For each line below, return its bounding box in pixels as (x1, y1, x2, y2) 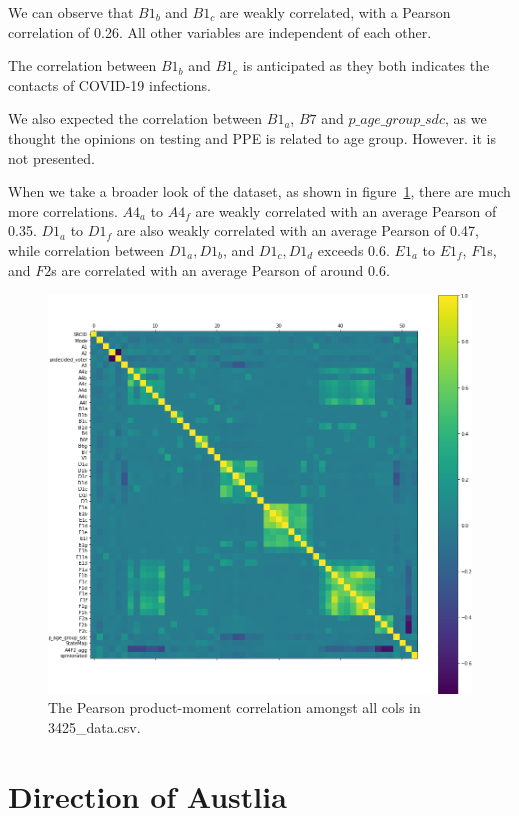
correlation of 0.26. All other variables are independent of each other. (8, 21, 432, 42)
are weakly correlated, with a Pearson (219, 2, 451, 22)
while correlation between (8, 239, 165, 260)
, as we (444, 108, 487, 129)
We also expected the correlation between (8, 108, 263, 129)
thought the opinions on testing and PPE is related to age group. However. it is (8, 127, 496, 148)
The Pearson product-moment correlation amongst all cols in (48, 697, 421, 718)
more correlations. (8, 200, 118, 221)
